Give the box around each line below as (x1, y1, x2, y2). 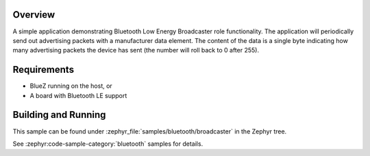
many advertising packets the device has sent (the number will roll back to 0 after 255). (12, 46, 260, 54)
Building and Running (12, 109, 106, 121)
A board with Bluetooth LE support (29, 91, 127, 99)
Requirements (12, 64, 75, 76)
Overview (12, 9, 56, 20)
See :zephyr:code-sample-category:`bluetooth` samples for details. (12, 140, 203, 148)
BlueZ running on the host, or (29, 82, 112, 90)
